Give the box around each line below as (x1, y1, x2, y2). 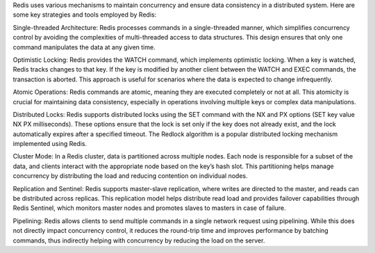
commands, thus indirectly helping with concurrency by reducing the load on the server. (12, 236, 265, 245)
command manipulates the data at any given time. (12, 42, 156, 51)
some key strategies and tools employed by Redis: (12, 10, 157, 19)
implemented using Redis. (12, 140, 87, 148)
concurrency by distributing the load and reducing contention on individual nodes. (12, 172, 248, 180)
